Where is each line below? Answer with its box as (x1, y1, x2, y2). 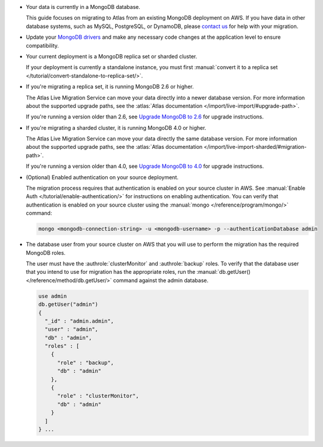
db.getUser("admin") (38, 301, 98, 308)
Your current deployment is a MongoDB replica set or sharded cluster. (26, 52, 197, 60)
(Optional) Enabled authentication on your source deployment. (26, 173, 178, 181)
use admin (38, 292, 67, 299)
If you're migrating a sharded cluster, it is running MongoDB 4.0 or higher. (26, 124, 206, 131)
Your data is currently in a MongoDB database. (26, 4, 140, 10)
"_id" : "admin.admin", (45, 317, 114, 324)
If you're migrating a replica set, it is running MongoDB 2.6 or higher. (26, 83, 194, 90)
